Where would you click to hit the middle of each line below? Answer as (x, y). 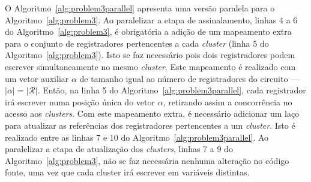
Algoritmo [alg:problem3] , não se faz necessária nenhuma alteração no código (147, 160)
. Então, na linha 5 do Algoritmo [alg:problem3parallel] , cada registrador (172, 90)
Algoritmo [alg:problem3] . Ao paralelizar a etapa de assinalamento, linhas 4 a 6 (151, 19)
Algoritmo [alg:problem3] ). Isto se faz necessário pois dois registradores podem (150, 55)
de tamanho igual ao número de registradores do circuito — (189, 78)
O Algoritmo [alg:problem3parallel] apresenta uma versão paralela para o (140, 8)
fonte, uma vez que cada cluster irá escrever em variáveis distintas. (127, 172)
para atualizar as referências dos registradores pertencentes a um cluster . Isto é (150, 125)
